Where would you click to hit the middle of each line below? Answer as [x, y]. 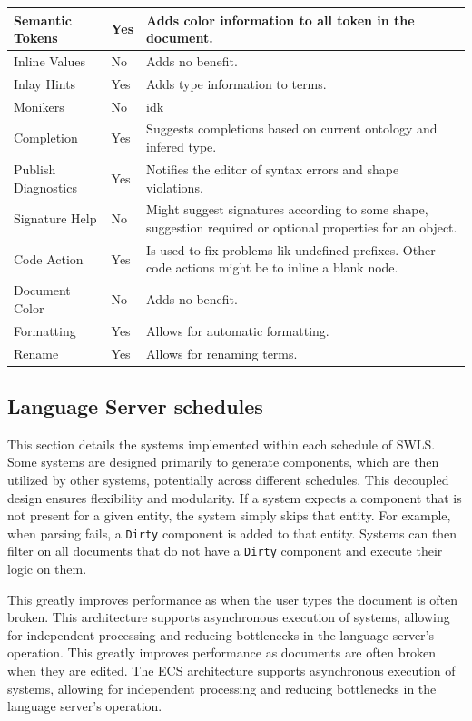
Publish [35, 168]
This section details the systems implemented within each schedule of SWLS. [221, 444]
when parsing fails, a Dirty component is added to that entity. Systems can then [232, 533]
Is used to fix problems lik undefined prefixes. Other [291, 249]
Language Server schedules [135, 405]
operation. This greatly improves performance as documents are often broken [221, 652]
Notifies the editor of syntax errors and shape [273, 168]
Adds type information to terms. [236, 83]
